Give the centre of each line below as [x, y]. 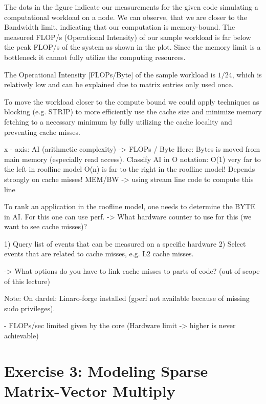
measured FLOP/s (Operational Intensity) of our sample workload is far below [128, 37]
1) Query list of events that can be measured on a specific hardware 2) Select [125, 243]
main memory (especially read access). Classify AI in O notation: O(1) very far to [132, 159]
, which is [247, 74]
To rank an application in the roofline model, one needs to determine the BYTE [130, 206]
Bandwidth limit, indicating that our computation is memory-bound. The [120, 27]
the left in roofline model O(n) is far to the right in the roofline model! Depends [130, 169]
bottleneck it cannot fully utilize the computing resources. [95, 57]
